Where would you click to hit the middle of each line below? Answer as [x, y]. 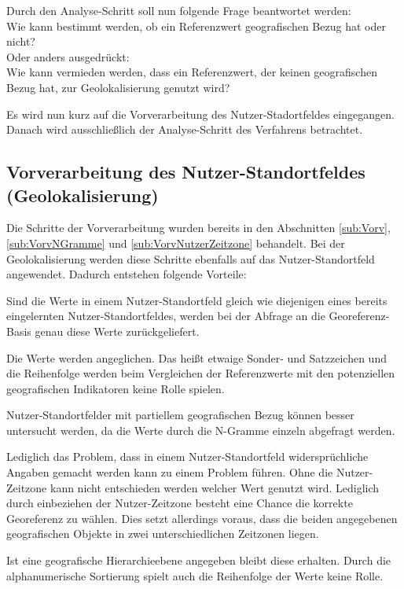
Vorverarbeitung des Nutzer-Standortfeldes [186, 172]
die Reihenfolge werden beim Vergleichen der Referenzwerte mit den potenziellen [201, 373]
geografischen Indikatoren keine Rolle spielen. [116, 388]
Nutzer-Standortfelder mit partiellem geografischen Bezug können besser [180, 415]
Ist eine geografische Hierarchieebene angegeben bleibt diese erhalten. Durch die [199, 560]
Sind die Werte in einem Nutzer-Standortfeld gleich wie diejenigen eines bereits [197, 300]
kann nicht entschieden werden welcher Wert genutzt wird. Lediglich [215, 487]
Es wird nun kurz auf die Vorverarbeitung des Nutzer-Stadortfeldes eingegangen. [200, 114]
